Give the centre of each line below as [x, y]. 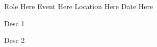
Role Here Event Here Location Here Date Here [79, 6]
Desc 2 [15, 40]
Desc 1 [15, 23]
